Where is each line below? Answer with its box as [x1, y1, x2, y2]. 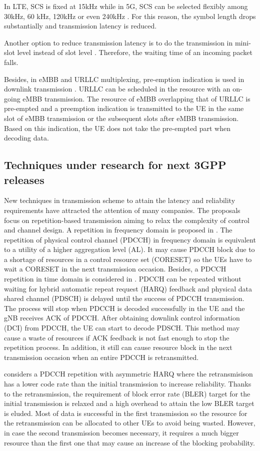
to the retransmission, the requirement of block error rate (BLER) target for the [4, 388, 250, 398]
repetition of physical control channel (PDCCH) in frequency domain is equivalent [4, 234, 256, 244]
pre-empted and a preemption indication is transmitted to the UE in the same [4, 103, 244, 113]
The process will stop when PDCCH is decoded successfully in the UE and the [4, 302, 245, 313]
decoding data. [4, 132, 49, 143]
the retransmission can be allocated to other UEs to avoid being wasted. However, [4, 417, 255, 428]
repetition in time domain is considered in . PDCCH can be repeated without [4, 273, 241, 284]
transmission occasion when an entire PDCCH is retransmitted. [4, 351, 199, 362]
